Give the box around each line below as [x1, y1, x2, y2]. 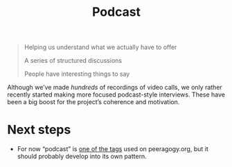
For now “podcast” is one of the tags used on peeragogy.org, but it [17, 145, 209, 153]
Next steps [7, 122, 71, 138]
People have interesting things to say [24, 70, 130, 78]
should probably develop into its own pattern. [17, 153, 147, 161]
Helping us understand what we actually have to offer [24, 43, 177, 52]
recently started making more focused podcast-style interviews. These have [7, 90, 226, 99]
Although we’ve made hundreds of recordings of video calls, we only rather [7, 83, 223, 92]
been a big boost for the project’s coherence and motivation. [7, 98, 180, 106]
